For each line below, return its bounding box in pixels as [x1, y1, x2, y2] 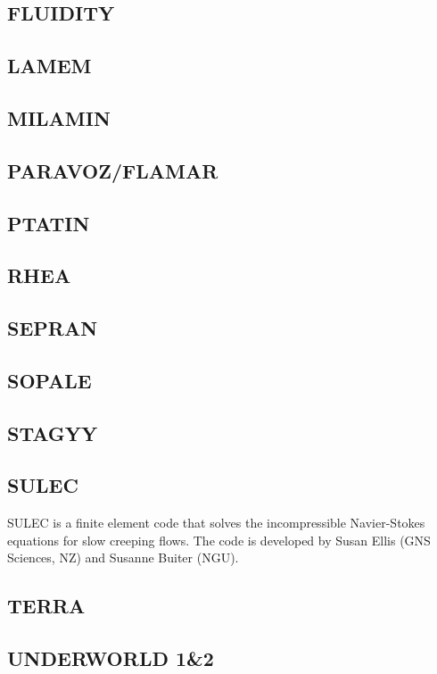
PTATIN [7, 209, 90, 237]
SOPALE [7, 366, 92, 394]
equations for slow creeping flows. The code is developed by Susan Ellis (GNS [7, 530, 431, 549]
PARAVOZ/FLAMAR [7, 156, 218, 184]
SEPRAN [7, 314, 98, 342]
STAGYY [7, 419, 98, 446]
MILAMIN [7, 104, 111, 131]
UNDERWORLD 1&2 [7, 645, 214, 672]
